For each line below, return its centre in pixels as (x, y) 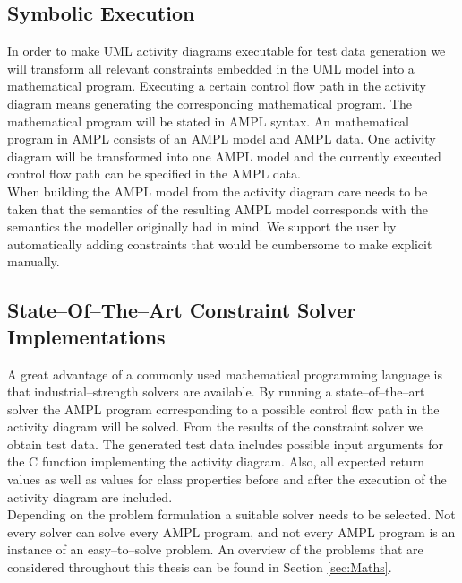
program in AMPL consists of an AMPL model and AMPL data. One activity (222, 139)
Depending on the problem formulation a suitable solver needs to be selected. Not (231, 514)
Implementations (86, 336)
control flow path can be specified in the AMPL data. (154, 174)
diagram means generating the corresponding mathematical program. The (210, 103)
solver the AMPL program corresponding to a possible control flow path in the (223, 409)
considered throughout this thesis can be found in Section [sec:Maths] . (200, 567)
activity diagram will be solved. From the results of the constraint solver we (215, 426)
